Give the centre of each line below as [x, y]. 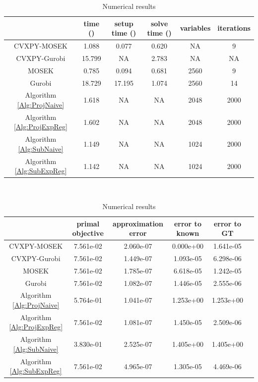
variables [195, 28]
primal [88, 223]
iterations [234, 28]
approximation [138, 223]
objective [88, 233]
